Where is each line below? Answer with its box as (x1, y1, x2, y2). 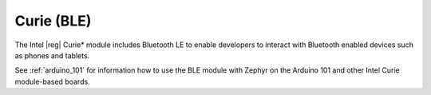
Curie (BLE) (14, 12, 92, 30)
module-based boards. (14, 77, 91, 86)
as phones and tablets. (14, 50, 90, 60)
